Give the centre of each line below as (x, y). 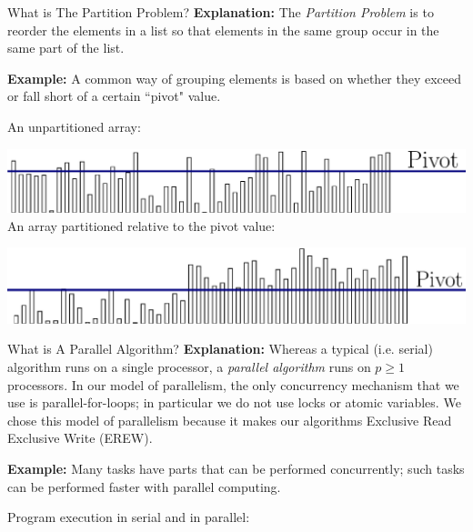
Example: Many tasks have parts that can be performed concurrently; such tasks (236, 468)
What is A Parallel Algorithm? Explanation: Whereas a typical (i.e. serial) (220, 349)
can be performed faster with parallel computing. (144, 486)
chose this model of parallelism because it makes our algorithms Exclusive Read (230, 420)
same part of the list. (66, 48)
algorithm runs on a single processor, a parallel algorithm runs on (189, 366)
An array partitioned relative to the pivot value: (141, 225)
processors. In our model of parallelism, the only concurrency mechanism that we (233, 384)
